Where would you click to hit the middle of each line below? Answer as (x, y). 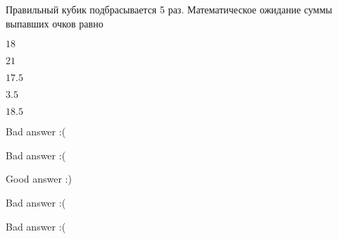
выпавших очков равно (55, 23)
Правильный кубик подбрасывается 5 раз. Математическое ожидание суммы (169, 9)
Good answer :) (39, 179)
